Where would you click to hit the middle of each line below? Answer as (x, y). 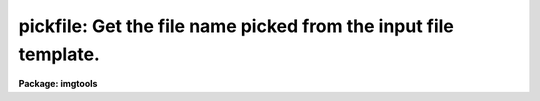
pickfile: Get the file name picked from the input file (236, 26)
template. (59, 54)
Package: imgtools (58, 84)
